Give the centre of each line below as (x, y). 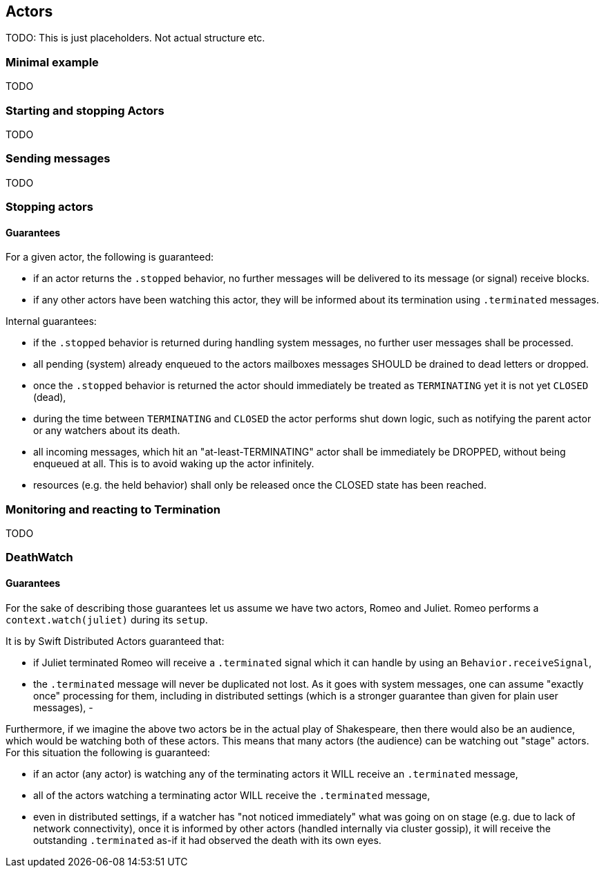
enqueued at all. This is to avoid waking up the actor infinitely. (174, 464)
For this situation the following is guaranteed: (108, 752)
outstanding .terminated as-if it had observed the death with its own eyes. (207, 840)
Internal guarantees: (51, 321)
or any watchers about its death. (107, 431)
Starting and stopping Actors (85, 110)
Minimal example (52, 62)
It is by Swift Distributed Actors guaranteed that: (115, 641)
